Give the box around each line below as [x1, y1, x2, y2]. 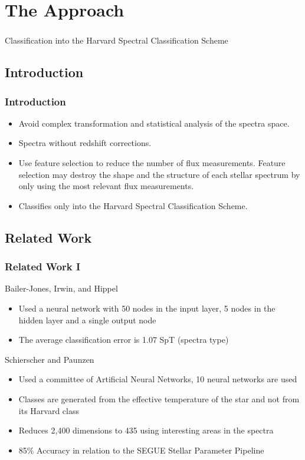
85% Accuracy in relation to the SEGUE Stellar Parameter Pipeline [18, 444, 264, 456]
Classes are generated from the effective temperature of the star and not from [18, 393, 300, 405]
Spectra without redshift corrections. [18, 137, 152, 149]
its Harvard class [18, 404, 79, 416]
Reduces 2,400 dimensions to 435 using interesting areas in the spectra [18, 424, 274, 436]
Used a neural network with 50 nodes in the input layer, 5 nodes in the [18, 302, 276, 315]
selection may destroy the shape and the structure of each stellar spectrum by [18, 168, 300, 180]
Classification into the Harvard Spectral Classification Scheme [5, 34, 228, 47]
